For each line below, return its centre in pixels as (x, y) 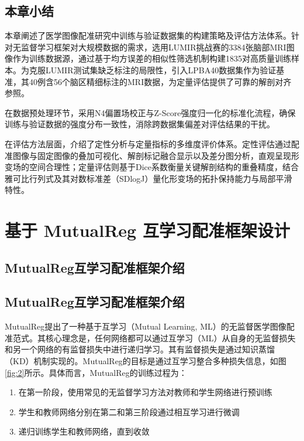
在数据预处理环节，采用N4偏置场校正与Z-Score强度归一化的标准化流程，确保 (150, 112)
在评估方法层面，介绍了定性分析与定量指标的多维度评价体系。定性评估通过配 (152, 143)
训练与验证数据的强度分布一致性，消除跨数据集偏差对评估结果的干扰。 (140, 124)
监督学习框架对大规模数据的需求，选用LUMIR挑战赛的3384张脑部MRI (153, 47)
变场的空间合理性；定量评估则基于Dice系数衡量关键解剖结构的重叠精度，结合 (152, 167)
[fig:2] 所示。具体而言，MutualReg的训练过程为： (96, 372)
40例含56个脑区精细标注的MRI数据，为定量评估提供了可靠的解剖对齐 (160, 81)
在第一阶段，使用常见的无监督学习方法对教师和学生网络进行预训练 (145, 392)
